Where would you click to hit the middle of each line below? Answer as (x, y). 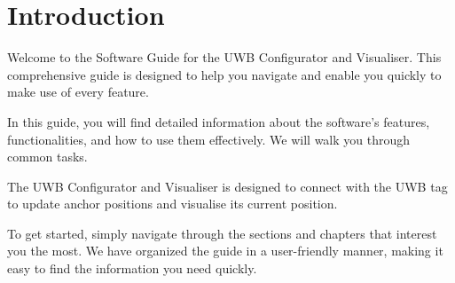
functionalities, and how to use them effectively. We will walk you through (209, 139)
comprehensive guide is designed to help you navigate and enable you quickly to (224, 74)
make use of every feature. (78, 92)
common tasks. (47, 157)
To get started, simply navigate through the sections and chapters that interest (222, 233)
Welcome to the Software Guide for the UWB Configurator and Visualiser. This (224, 57)
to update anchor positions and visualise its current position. (173, 204)
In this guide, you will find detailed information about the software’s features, (219, 121)
